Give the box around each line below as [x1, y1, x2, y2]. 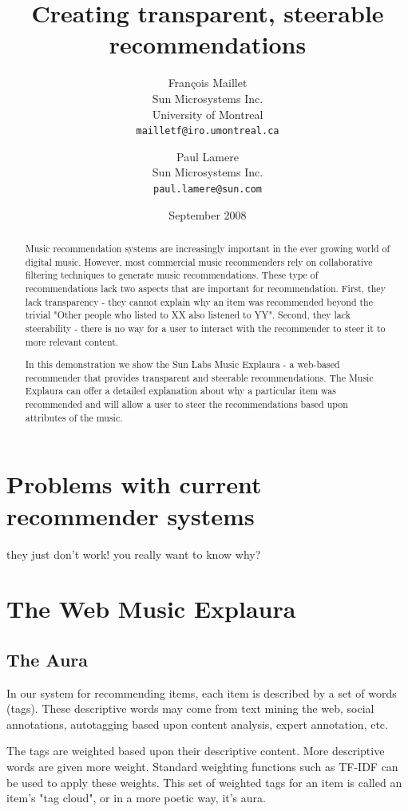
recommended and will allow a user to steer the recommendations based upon [25, 398, 348, 411]
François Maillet [168, 74, 248, 91]
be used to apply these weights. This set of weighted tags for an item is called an [6, 773, 402, 790]
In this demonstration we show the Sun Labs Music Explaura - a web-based [25, 358, 340, 371]
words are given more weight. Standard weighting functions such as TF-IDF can [6, 758, 398, 775]
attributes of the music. [25, 410, 123, 424]
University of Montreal [152, 105, 263, 122]
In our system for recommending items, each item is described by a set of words [6, 684, 397, 701]
